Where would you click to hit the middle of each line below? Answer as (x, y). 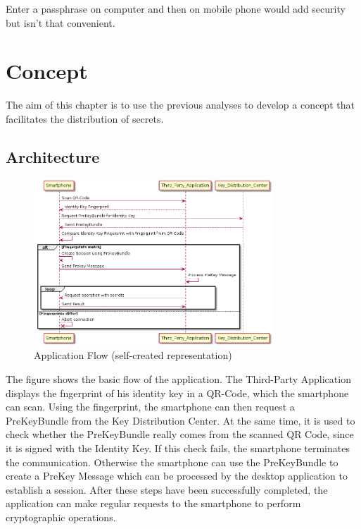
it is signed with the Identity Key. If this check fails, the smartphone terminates (178, 448)
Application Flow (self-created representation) (133, 355)
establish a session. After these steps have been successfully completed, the (167, 489)
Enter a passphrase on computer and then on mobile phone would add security (176, 8)
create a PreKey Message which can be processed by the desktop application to (177, 476)
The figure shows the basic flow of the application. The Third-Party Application (178, 379)
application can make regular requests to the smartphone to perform (153, 503)
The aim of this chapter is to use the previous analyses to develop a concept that (180, 105)
